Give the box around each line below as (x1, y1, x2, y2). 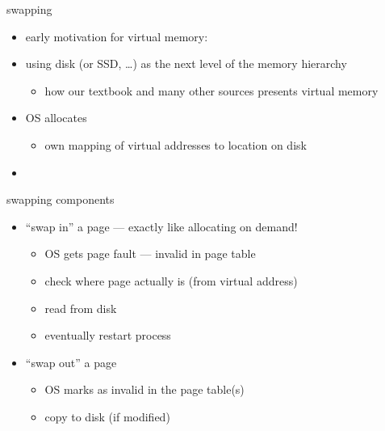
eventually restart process (44, 327, 171, 344)
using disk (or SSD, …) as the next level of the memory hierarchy (25, 55, 347, 72)
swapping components (6, 191, 115, 208)
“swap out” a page (25, 353, 117, 370)
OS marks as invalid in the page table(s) (44, 381, 245, 398)
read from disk (44, 299, 117, 316)
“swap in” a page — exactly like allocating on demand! (25, 218, 298, 235)
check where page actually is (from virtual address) (44, 272, 298, 289)
